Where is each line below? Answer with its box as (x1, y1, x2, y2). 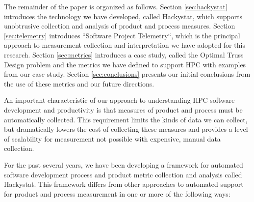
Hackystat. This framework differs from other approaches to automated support (4, 179, 244, 189)
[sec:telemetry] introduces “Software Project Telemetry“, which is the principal (4, 30, 240, 40)
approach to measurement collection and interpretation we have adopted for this (4, 40, 245, 50)
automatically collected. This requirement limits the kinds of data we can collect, (4, 114, 248, 124)
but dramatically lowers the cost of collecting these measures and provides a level (4, 124, 248, 134)
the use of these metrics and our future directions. (4, 78, 154, 88)
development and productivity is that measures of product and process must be (4, 104, 243, 115)
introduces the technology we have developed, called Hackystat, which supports (4, 11, 243, 21)
